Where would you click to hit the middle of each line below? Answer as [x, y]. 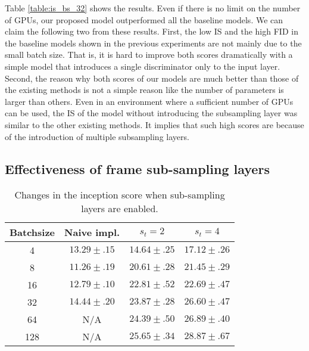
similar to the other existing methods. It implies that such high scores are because [154, 124]
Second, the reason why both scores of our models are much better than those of [152, 78]
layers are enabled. [120, 209]
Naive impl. [92, 232]
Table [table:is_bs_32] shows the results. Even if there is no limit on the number [153, 8]
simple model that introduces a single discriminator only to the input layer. [143, 66]
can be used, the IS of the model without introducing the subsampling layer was [151, 113]
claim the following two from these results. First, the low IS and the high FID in [152, 31]
